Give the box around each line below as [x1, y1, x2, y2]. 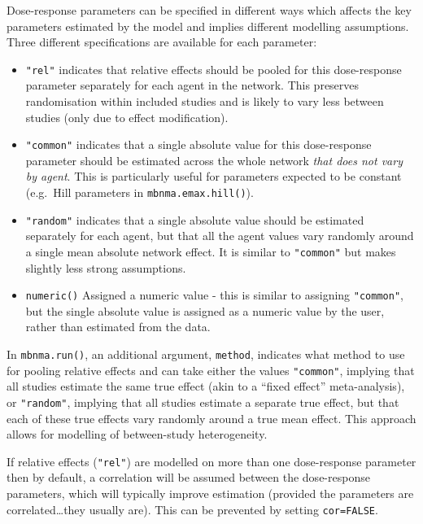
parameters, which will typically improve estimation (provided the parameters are [7, 485, 414, 502]
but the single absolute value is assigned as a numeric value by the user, [25, 302, 385, 319]
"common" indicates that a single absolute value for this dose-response [25, 136, 372, 153]
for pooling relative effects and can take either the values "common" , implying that [7, 361, 415, 378]
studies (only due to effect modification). [25, 108, 229, 125]
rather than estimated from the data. [25, 318, 211, 335]
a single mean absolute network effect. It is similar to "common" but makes [25, 242, 396, 260]
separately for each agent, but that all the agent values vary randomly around [25, 227, 414, 244]
